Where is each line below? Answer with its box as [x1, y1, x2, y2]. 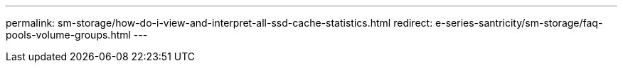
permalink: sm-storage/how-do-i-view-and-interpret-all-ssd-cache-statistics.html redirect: [6, 17, 433, 29]
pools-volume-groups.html [6, 29, 131, 41]
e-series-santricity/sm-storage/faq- [435, 17, 603, 29]
